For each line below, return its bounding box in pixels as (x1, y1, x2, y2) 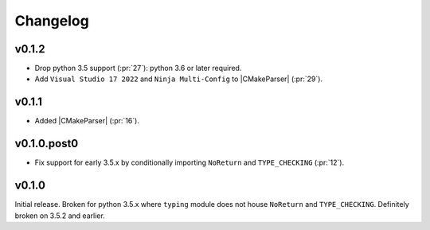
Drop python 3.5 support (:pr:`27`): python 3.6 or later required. (34, 64, 242, 73)
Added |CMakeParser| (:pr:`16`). (34, 116, 139, 126)
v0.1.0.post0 (14, 137, 79, 150)
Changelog (14, 12, 89, 29)
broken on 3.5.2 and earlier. (14, 211, 105, 220)
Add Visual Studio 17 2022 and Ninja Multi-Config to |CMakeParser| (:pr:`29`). (34, 74, 322, 84)
